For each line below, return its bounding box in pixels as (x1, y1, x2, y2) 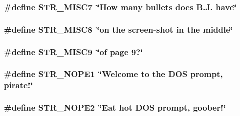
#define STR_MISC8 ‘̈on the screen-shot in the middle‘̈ (4, 23, 233, 35)
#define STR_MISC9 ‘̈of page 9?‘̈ (4, 45, 143, 58)
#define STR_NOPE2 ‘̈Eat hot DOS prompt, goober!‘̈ (4, 101, 226, 114)
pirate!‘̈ (4, 79, 33, 91)
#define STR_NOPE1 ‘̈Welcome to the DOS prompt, (4, 68, 223, 80)
